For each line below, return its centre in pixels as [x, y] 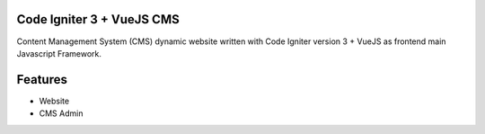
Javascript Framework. [59, 53]
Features [42, 80]
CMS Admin [61, 113]
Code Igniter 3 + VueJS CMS [98, 19]
